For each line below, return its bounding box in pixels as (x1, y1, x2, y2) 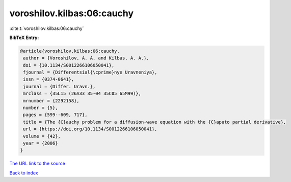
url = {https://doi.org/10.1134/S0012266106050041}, (23, 126, 157, 132)
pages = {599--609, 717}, (23, 112, 88, 118)
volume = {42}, (23, 133, 61, 139)
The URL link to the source (9, 160, 66, 167)
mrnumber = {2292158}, (23, 98, 80, 103)
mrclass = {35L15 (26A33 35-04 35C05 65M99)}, (23, 91, 141, 96)
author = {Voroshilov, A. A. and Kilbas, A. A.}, (23, 55, 150, 61)
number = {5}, (23, 105, 58, 111)
